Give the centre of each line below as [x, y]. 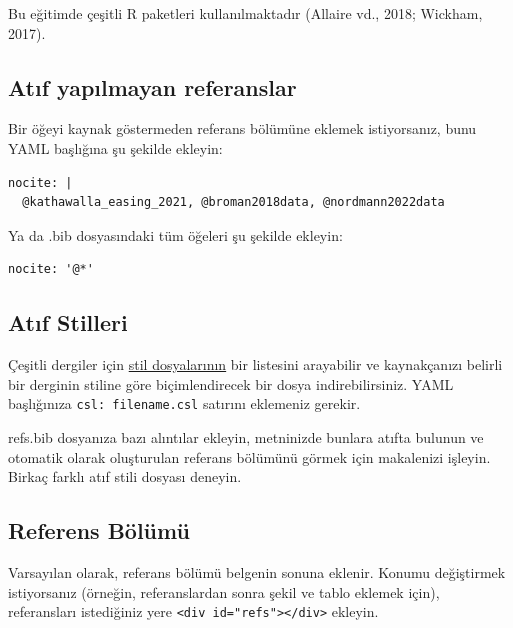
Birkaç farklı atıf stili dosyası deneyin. [125, 476]
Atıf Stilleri [68, 322]
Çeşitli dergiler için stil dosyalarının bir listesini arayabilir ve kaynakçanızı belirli [255, 364]
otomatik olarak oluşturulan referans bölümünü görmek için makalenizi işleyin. [249, 456]
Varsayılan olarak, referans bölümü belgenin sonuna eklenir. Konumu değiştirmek [257, 571]
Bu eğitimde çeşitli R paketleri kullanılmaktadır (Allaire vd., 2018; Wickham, [245, 13]
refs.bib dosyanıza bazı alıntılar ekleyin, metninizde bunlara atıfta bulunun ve [246, 437]
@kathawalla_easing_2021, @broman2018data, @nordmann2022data [233, 202]
